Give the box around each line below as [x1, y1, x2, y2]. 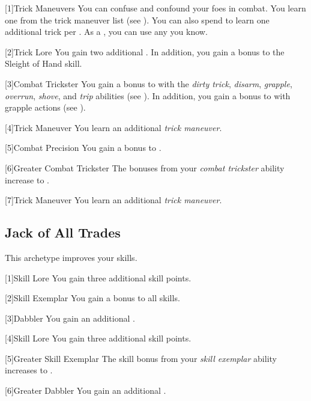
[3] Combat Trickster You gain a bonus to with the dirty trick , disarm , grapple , [5, 77, 292, 90]
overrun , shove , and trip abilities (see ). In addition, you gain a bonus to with [5, 89, 291, 102]
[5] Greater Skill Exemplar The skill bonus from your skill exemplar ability [5, 352, 277, 364]
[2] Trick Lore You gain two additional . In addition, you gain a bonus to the [5, 45, 285, 58]
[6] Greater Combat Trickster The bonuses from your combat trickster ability [5, 161, 285, 174]
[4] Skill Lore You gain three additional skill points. [5, 332, 192, 344]
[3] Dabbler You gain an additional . [5, 311, 135, 324]
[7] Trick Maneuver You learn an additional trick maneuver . [5, 194, 222, 206]
